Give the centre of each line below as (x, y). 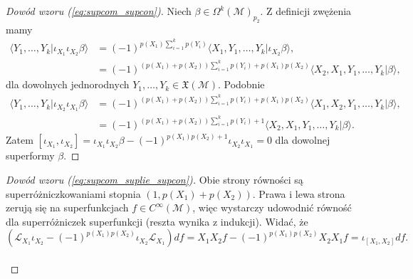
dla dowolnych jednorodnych (68, 84)
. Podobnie (241, 84)
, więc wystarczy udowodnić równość (272, 207)
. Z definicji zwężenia (306, 11)
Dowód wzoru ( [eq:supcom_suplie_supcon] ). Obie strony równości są (155, 180)
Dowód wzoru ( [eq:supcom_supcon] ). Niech (99, 11)
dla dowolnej (303, 140)
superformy (30, 156)
